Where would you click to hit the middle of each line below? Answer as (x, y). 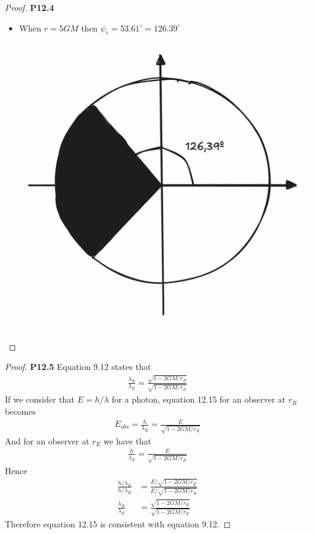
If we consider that (40, 399)
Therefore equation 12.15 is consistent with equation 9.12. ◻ (118, 524)
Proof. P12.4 (30, 7)
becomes (21, 411)
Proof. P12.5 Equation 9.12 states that (78, 367)
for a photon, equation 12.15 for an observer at (199, 399)
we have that (128, 440)
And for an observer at (47, 440)
